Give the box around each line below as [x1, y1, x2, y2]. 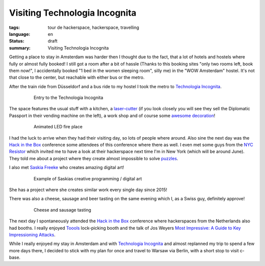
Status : [9, 38, 25, 44]
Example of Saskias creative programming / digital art [33, 175, 142, 181]
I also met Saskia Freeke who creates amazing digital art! [9, 165, 125, 170]
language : [9, 31, 30, 37]
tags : [9, 24, 20, 30]
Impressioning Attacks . [9, 232, 56, 238]
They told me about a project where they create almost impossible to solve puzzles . [9, 155, 179, 161]
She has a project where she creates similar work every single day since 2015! [9, 187, 167, 193]
